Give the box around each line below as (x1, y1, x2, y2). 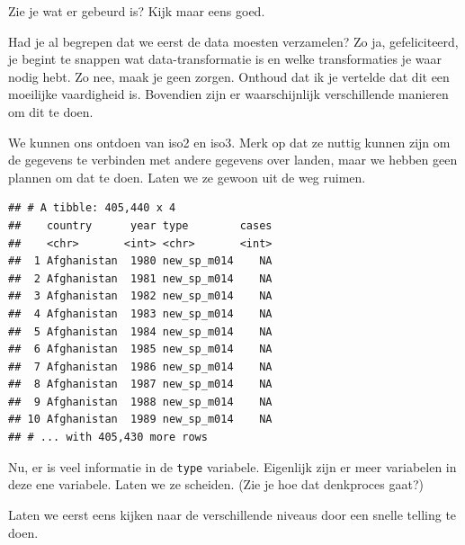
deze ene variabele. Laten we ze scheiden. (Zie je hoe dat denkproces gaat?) (8, 475, 424, 494)
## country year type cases (8, 219, 273, 232)
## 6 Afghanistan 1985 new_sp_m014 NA (8, 343, 273, 356)
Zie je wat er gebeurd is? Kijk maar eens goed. (8, 2, 265, 20)
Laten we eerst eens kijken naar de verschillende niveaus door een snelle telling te (8, 505, 457, 523)
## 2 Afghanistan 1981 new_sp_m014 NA (8, 272, 273, 285)
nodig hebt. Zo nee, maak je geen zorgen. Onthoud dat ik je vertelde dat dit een (8, 67, 450, 85)
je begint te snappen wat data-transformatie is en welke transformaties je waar (8, 49, 442, 68)
